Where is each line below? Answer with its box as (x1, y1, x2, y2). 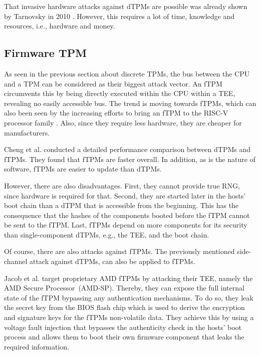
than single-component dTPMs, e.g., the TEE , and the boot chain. (4, 229, 209, 239)
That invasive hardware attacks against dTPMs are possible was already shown (4, 1, 247, 11)
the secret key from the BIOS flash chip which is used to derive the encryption (4, 302, 245, 312)
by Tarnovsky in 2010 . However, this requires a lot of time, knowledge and (4, 10, 235, 21)
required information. (4, 341, 70, 351)
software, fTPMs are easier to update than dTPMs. (4, 163, 162, 174)
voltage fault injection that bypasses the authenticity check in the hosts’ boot (4, 321, 242, 332)
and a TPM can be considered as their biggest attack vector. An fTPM (4, 78, 222, 88)
